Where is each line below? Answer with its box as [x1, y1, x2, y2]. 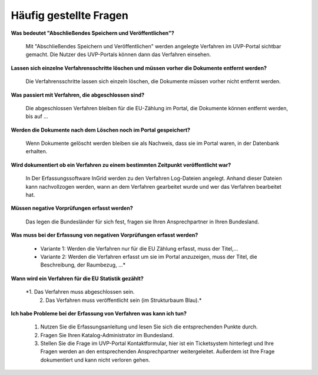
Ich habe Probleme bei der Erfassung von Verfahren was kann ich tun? [11, 310, 187, 317]
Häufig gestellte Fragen [11, 9, 129, 22]
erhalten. [25, 148, 48, 155]
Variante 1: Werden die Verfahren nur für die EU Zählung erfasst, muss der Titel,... [40, 245, 238, 252]
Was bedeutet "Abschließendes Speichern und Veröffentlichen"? [11, 29, 175, 37]
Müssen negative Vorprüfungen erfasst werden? [11, 205, 133, 212]
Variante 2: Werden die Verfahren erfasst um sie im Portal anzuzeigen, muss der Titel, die [40, 253, 257, 260]
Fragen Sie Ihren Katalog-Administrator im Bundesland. [40, 331, 174, 338]
